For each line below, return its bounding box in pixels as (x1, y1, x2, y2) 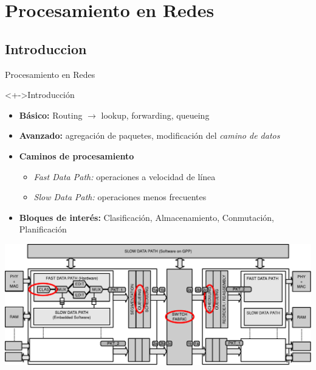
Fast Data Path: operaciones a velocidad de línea (33, 170, 216, 183)
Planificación (19, 223, 67, 236)
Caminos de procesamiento (19, 149, 134, 162)
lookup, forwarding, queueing (101, 108, 210, 121)
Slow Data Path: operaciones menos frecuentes (33, 190, 207, 203)
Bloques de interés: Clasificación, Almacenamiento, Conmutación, (19, 211, 274, 223)
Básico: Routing (19, 108, 83, 121)
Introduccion (5, 39, 87, 58)
